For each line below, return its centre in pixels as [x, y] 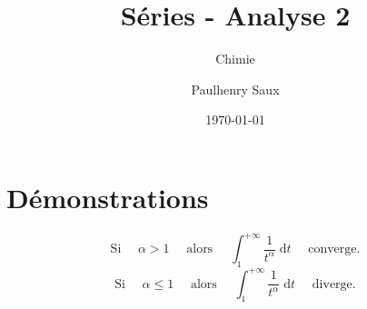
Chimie [235, 59]
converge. [334, 249]
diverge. [334, 284]
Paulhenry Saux [235, 89]
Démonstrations [108, 197]
